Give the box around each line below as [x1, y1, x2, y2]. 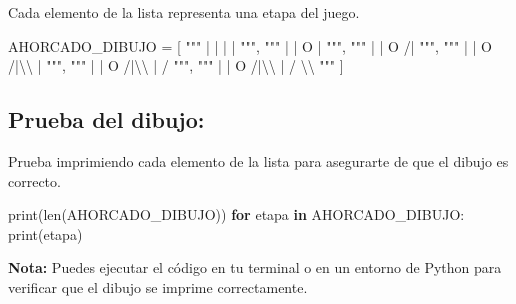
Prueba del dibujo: [8, 104, 205, 135]
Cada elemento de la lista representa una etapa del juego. [8, 2, 360, 22]
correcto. [8, 170, 61, 191]
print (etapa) [8, 223, 83, 244]
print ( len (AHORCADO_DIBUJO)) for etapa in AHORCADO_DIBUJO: [8, 204, 465, 225]
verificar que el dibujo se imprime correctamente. [8, 276, 308, 297]
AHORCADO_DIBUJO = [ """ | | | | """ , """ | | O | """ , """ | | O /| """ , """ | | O [8, 35, 493, 56]
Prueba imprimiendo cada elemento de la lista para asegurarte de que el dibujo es [8, 150, 509, 171]
